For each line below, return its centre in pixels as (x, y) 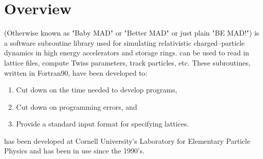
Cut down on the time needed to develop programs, (97, 90)
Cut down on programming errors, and (76, 106)
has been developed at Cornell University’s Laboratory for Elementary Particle (127, 140)
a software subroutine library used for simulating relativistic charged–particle (125, 42)
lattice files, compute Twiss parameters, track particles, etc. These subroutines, (127, 62)
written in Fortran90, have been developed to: (76, 72)
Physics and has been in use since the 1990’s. (74, 151)
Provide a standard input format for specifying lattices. (102, 124)
